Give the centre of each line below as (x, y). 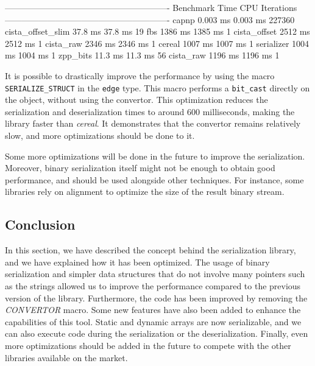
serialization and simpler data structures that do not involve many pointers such (155, 274)
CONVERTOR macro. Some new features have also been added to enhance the (153, 310)
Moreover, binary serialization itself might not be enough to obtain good (140, 168)
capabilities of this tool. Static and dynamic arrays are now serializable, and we (153, 321)
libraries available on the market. (66, 357)
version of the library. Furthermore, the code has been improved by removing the (156, 297)
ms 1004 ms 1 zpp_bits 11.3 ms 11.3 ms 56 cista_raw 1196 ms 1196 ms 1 (142, 55)
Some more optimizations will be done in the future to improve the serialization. (155, 156)
